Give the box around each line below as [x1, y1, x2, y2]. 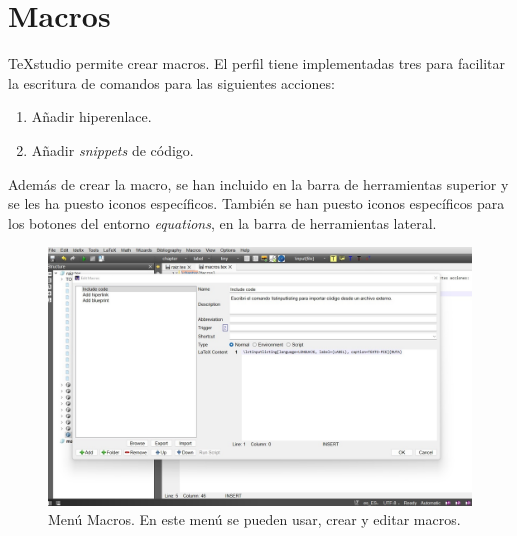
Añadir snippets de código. [31, 139, 194, 160]
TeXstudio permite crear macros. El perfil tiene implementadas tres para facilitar [8, 53, 506, 74]
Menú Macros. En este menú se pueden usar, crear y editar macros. [48, 509, 461, 530]
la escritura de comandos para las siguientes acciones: [8, 72, 335, 93]
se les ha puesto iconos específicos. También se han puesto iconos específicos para [8, 193, 505, 214]
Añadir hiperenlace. [31, 106, 152, 127]
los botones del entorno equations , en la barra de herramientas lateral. [8, 212, 437, 233]
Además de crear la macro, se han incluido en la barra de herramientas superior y [8, 173, 509, 194]
